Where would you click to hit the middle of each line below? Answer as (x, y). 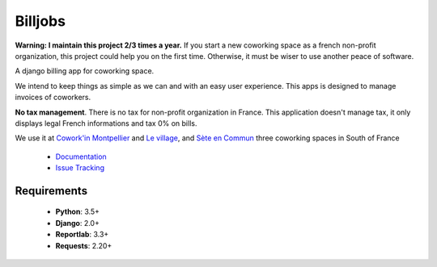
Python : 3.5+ (78, 212)
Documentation (81, 156)
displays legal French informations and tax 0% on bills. (106, 123)
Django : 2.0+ (78, 223)
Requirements (51, 191)
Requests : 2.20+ (84, 245)
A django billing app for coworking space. (85, 71)
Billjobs (40, 21)
